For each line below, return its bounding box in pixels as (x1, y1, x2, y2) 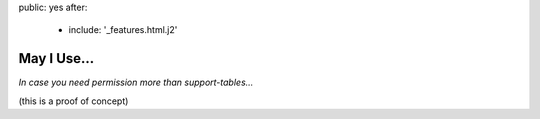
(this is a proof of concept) (18, 95, 129, 107)
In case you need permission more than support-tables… (18, 76, 254, 89)
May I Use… (18, 50, 95, 67)
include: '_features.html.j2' (68, 24, 178, 36)
